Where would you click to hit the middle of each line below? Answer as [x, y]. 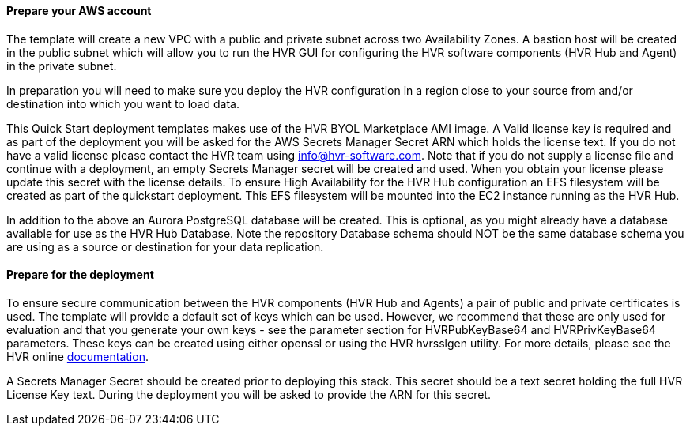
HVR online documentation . [77, 356]
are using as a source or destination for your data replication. [165, 246]
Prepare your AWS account [79, 11]
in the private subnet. [62, 66]
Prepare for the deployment [80, 275]
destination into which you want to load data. [123, 103]
